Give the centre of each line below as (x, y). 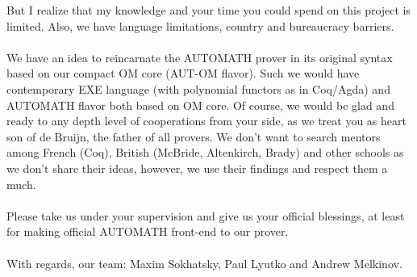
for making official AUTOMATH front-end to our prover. (148, 231)
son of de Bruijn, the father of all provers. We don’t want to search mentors (194, 136)
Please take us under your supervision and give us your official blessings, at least (206, 215)
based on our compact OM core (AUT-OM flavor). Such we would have (183, 73)
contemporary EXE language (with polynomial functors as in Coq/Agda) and (198, 88)
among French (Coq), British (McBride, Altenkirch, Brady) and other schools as (205, 152)
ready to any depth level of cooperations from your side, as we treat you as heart (206, 121)
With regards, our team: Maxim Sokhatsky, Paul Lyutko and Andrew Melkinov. (204, 263)
